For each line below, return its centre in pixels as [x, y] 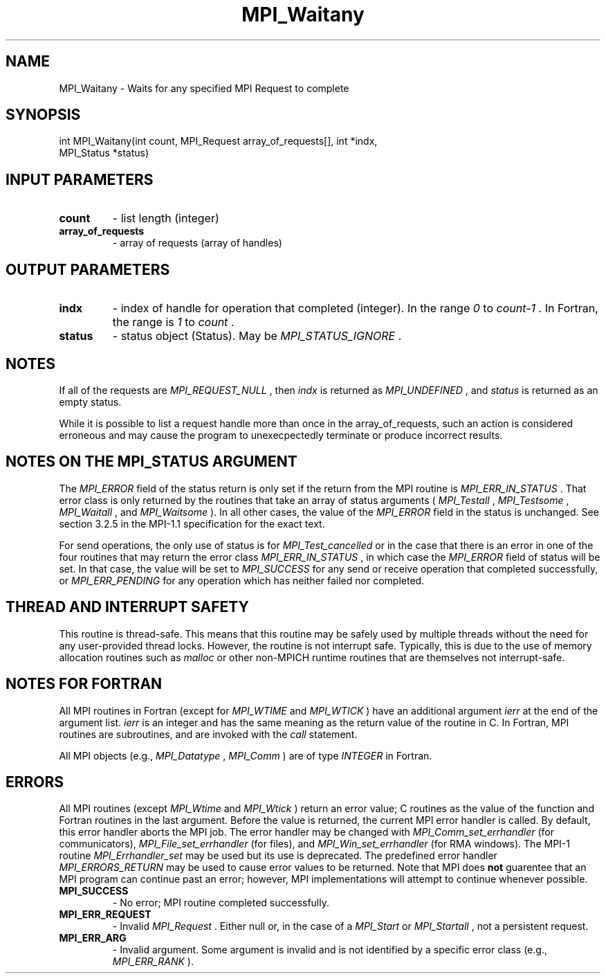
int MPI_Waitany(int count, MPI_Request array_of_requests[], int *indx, [218, 141]
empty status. [90, 402]
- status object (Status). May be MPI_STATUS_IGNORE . [257, 336]
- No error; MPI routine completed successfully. [221, 903]
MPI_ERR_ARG [93, 938]
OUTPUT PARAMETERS [88, 269]
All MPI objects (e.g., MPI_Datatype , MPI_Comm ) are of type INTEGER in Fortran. [246, 755]
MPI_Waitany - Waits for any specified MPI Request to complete [204, 88]
